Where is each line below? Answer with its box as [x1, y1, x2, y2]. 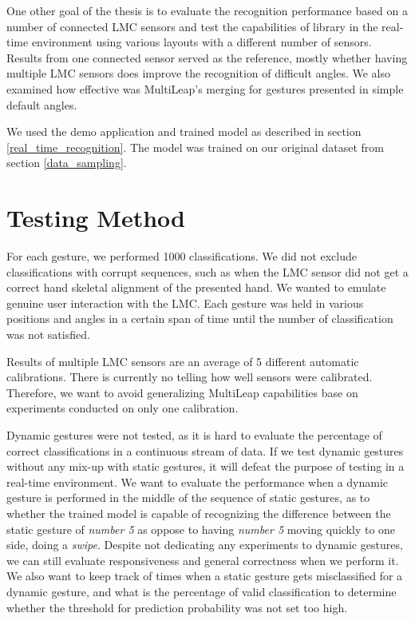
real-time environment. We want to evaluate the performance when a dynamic [6, 473, 389, 490]
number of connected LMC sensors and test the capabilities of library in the [6, 18, 378, 34]
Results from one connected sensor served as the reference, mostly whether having [6, 49, 408, 66]
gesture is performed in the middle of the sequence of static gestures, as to [6, 489, 370, 506]
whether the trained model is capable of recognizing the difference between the [6, 504, 391, 521]
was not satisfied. [6, 326, 90, 343]
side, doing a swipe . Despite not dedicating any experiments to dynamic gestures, [6, 536, 403, 553]
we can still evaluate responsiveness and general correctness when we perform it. [6, 551, 399, 568]
